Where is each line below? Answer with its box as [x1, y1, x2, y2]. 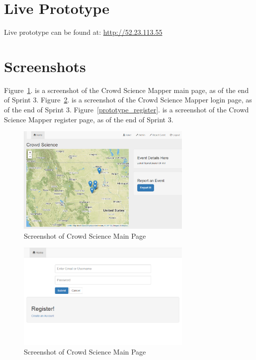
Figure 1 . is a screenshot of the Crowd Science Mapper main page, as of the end [4, 85, 249, 95]
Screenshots [4, 56, 86, 76]
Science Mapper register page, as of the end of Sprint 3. [4, 114, 173, 124]
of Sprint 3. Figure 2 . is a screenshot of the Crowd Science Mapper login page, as [4, 94, 252, 105]
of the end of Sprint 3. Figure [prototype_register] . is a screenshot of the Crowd [4, 104, 249, 115]
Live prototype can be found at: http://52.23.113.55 [4, 27, 163, 37]
